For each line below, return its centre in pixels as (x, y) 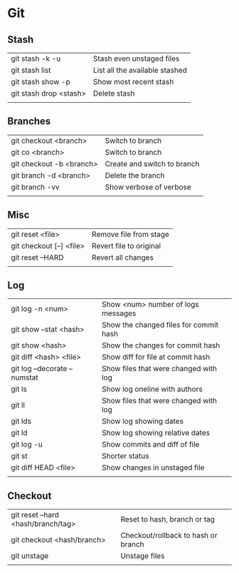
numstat (25, 377)
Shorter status (126, 456)
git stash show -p (41, 82)
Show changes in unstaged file (153, 467)
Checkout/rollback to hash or (169, 535)
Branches (29, 122)
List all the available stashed (140, 70)
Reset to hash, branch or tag (168, 519)
